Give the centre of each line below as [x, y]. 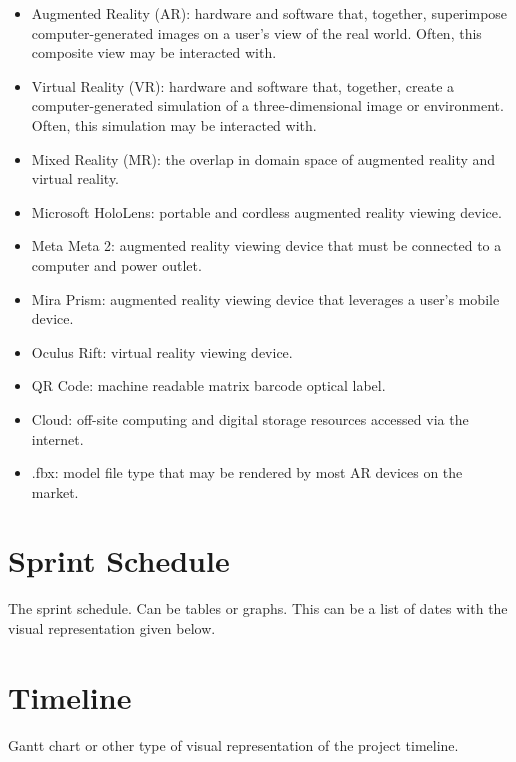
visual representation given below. [112, 628]
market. [55, 491]
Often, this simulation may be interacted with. [174, 124]
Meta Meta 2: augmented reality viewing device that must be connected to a [266, 245]
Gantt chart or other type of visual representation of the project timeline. [233, 744]
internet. [57, 438]
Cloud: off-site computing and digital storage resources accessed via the [250, 418]
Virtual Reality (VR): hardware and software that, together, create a [243, 85]
